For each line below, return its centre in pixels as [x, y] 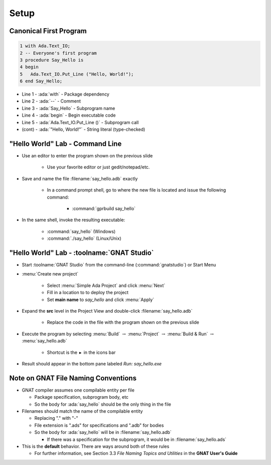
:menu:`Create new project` [50, 274]
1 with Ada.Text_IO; [45, 46]
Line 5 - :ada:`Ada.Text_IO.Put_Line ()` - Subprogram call [80, 122]
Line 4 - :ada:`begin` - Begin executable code [69, 115]
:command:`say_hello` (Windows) [81, 231]
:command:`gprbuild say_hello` [104, 208]
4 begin [29, 67]
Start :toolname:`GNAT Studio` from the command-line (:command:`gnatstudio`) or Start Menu [119, 264]
